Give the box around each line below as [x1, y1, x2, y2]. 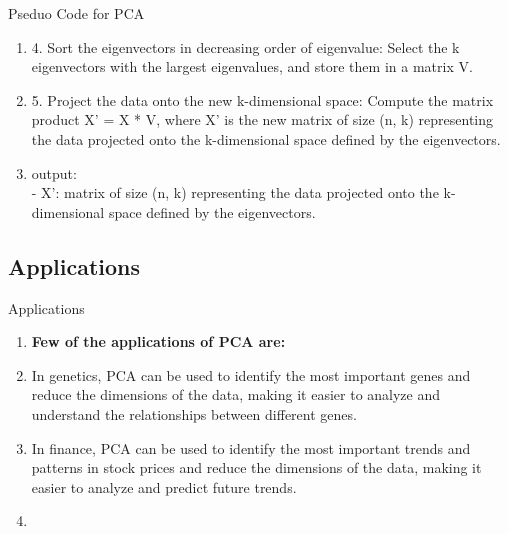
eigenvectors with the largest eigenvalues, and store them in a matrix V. [31, 56, 473, 77]
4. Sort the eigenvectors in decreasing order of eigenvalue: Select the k [31, 36, 460, 57]
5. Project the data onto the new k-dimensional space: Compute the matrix [31, 89, 494, 110]
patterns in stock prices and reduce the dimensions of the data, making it [31, 457, 482, 478]
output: [31, 162, 77, 183]
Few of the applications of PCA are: [31, 331, 286, 352]
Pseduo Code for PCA [8, 3, 145, 23]
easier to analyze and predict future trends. [31, 476, 297, 497]
